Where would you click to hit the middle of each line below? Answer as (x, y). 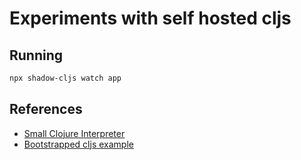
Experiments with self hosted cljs (150, 18)
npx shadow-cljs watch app (65, 78)
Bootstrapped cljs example (78, 144)
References (46, 109)
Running (36, 55)
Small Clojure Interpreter (74, 133)
